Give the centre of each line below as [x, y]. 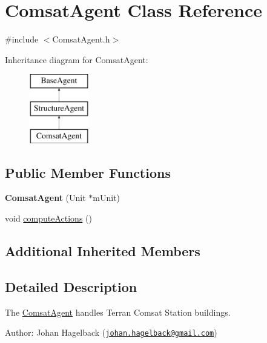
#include [22, 39]
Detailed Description [71, 286]
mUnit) [107, 198]
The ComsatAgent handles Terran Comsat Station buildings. [118, 312]
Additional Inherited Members [103, 251]
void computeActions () [48, 218]
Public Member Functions [88, 172]
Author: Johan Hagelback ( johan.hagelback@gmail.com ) [111, 332]
